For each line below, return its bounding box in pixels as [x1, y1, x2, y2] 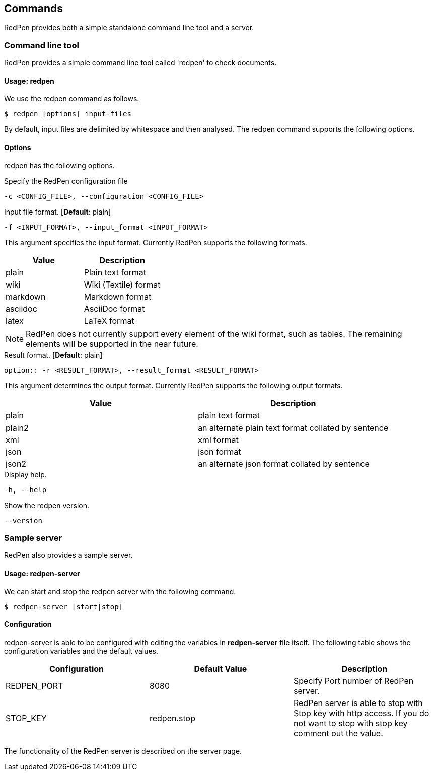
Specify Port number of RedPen [293, 675, 414, 686]
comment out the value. [293, 728, 383, 738]
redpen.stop [149, 713, 195, 723]
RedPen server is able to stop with [293, 697, 423, 708]
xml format [198, 434, 239, 445]
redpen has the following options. [4, 161, 115, 170]
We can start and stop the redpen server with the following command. [4, 587, 236, 596]
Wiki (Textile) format [84, 279, 161, 290]
